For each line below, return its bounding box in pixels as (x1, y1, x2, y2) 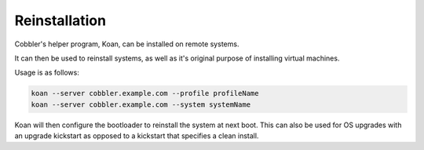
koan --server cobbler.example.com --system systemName (31, 100, 251, 109)
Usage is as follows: (14, 68, 80, 78)
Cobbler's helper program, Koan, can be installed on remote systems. (14, 39, 239, 49)
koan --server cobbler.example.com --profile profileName (31, 89, 259, 98)
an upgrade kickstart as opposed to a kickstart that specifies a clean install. (14, 131, 259, 141)
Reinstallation (14, 12, 106, 29)
